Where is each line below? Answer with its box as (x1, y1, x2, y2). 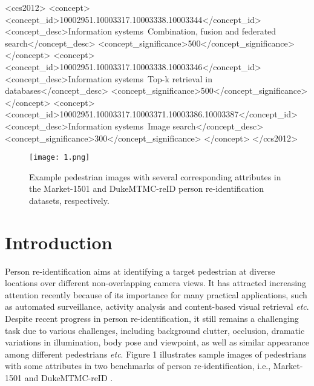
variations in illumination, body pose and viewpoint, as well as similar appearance (5, 336, 309, 348)
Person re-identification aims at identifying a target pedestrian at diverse (5, 264, 275, 277)
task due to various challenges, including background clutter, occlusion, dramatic (5, 324, 305, 336)
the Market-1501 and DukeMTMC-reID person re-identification (29, 182, 264, 195)
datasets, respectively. (29, 194, 110, 206)
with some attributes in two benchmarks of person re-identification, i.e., (5, 359, 271, 372)
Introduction (5, 229, 113, 254)
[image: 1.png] (29, 153, 90, 162)
